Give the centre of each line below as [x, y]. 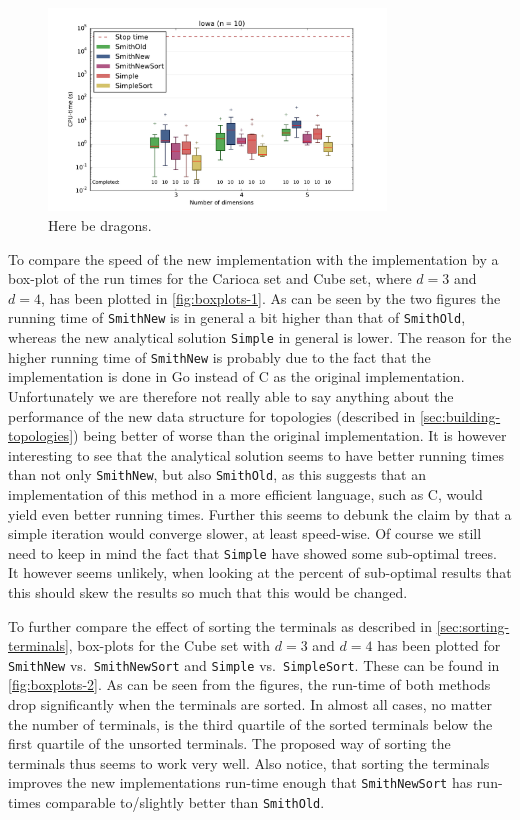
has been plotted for [439, 645]
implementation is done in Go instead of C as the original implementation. [236, 376]
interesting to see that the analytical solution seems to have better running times [256, 454]
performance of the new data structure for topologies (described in [212, 415]
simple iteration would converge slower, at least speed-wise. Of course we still [245, 533]
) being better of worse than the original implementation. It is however [290, 435]
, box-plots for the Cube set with [169, 645]
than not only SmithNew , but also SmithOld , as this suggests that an [217, 474]
